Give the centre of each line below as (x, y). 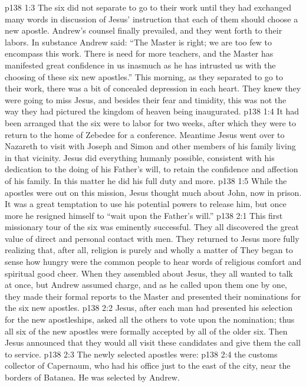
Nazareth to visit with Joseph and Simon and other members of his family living (150, 146)
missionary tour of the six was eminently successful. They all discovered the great (152, 227)
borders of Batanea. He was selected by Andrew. (92, 377)
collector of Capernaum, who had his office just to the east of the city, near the (148, 365)
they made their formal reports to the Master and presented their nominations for (153, 296)
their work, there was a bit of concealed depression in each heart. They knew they (153, 88)
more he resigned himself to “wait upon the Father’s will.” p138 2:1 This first (144, 215)
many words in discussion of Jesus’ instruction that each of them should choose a (152, 19)
